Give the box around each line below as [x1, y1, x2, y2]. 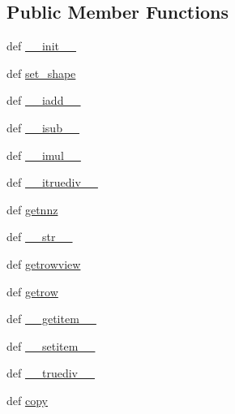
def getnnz [6, 201, 58, 218]
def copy [6, 391, 48, 408]
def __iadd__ [6, 92, 81, 109]
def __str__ [6, 228, 73, 245]
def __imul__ [6, 146, 81, 163]
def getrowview [6, 255, 81, 272]
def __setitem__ [6, 337, 96, 354]
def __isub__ [6, 119, 79, 136]
